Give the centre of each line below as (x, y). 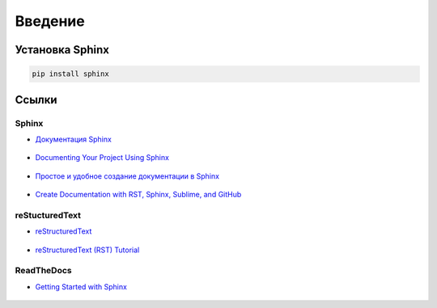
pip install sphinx (70, 74)
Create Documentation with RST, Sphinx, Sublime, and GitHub (138, 195)
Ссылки (36, 100)
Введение (50, 21)
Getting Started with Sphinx (81, 286)
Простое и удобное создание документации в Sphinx (127, 176)
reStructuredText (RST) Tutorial (87, 250)
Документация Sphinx (74, 139)
